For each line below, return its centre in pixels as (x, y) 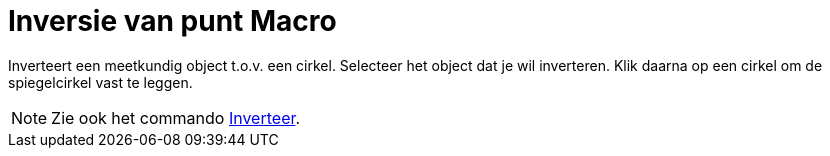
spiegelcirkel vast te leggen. (100, 82)
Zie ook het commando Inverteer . (176, 117)
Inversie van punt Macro (172, 21)
